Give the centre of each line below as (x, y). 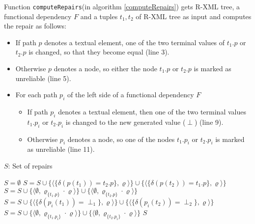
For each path (36, 95)
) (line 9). (209, 122)
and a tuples (99, 16)
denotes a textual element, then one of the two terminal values (152, 112)
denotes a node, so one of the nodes (121, 139)
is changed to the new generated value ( (126, 122)
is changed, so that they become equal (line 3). (99, 52)
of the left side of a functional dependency (130, 95)
